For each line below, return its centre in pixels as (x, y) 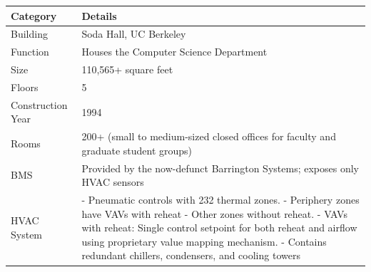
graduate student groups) (137, 150)
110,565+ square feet (127, 69)
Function (30, 52)
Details (99, 15)
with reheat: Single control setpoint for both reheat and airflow (219, 227)
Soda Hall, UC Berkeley (134, 34)
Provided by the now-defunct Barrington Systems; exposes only (220, 168)
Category (34, 15)
